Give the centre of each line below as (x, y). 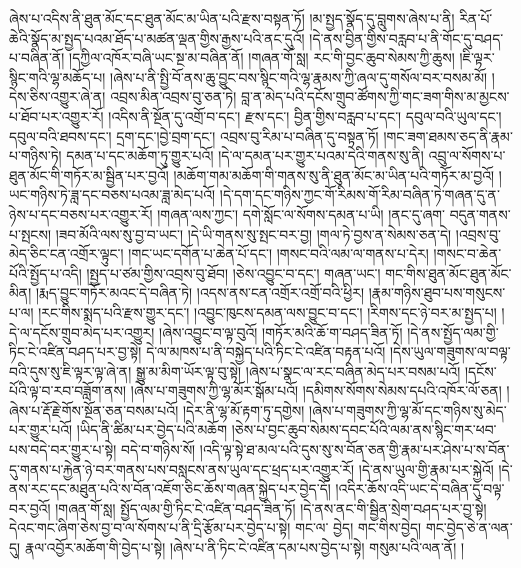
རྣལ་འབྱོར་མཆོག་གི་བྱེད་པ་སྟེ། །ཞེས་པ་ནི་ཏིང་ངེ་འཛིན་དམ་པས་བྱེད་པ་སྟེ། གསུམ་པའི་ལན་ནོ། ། (244, 547)
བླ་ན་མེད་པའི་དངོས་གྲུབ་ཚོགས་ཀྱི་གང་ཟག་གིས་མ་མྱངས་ (375, 96)
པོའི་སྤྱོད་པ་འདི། (45, 272)
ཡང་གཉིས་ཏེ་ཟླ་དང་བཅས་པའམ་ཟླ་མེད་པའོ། (112, 194)
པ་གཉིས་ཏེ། (35, 155)
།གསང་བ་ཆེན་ (467, 253)
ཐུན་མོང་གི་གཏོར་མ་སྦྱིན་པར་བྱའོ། (89, 174)
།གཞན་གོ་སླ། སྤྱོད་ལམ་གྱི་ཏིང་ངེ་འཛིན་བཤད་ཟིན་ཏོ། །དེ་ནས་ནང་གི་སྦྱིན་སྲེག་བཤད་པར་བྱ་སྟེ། (271, 507)
